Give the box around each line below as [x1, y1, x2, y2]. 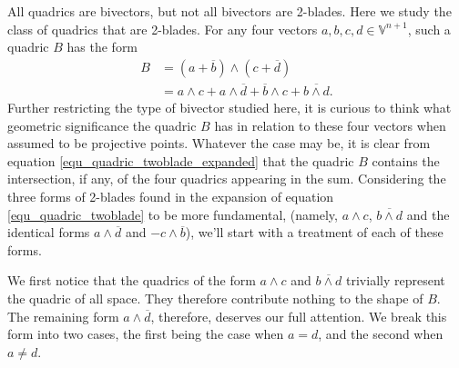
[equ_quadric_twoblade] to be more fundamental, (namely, [7, 204, 338, 224]
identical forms [7, 223, 90, 242]
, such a [407, 19, 451, 38]
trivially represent [346, 271, 445, 290]
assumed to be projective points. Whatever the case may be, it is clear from [7, 134, 431, 153]
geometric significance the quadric [7, 115, 197, 134]
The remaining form [7, 306, 119, 325]
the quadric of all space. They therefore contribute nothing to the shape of [7, 289, 423, 307]
